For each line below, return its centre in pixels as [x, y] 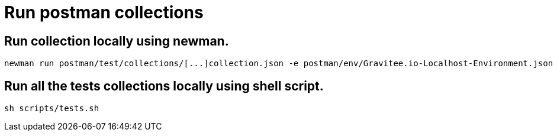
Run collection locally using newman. [117, 41]
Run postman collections [104, 12]
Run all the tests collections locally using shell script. [164, 86]
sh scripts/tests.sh [52, 109]
